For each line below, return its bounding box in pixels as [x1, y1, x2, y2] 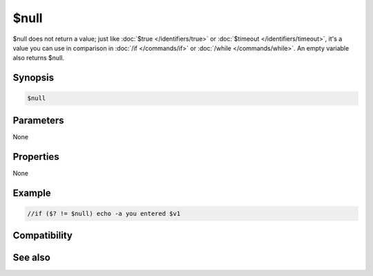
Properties [12, 151, 59, 163]
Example [12, 187, 51, 199]
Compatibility [12, 230, 73, 241]
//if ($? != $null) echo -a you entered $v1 [27, 210, 181, 217]
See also [12, 252, 51, 264]
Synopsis [12, 72, 55, 84]
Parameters [12, 114, 64, 126]
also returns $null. [12, 54, 65, 62]
